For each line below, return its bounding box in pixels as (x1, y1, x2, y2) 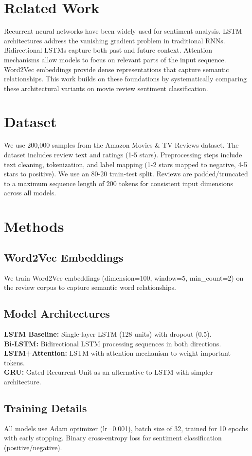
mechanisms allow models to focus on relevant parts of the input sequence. (4, 54, 226, 64)
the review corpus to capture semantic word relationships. (4, 282, 176, 292)
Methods (4, 216, 64, 236)
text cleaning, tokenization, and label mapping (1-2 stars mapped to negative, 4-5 (4, 159, 247, 169)
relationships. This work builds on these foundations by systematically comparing (4, 74, 247, 84)
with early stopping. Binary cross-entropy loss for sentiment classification (4, 433, 222, 443)
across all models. (4, 188, 56, 198)
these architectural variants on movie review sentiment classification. (4, 83, 208, 93)
